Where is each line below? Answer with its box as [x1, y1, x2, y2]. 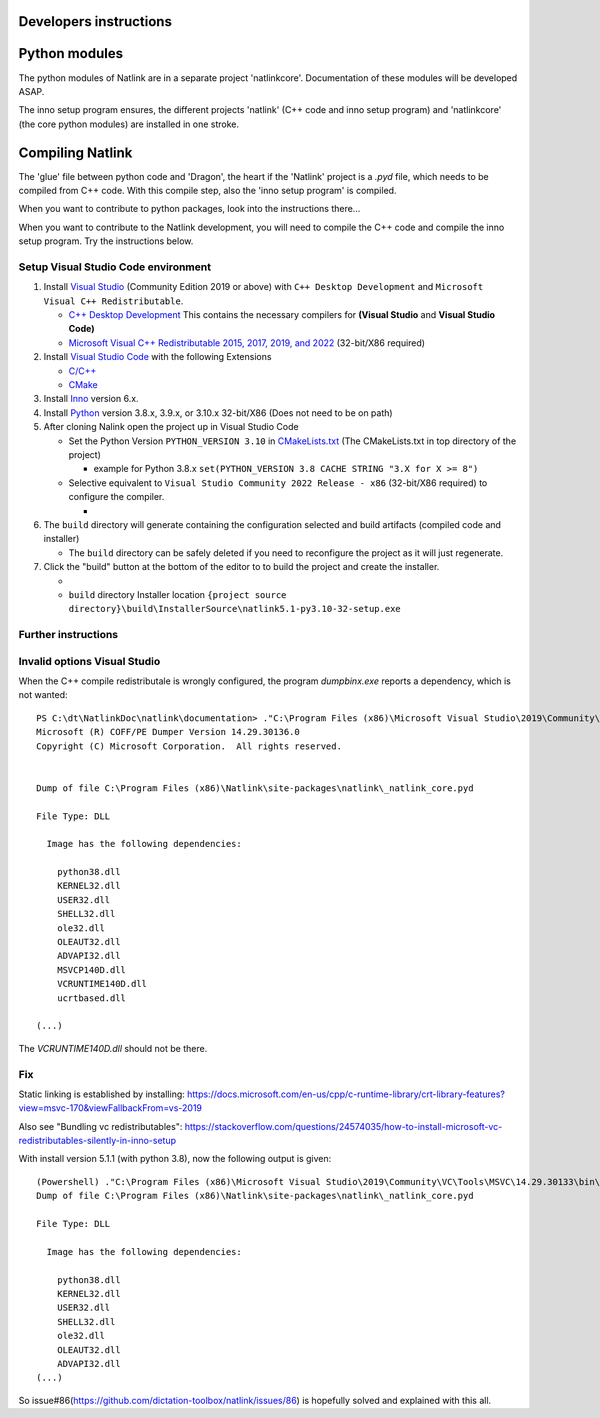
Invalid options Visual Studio [18, 654, 161, 668]
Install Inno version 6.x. [43, 393, 139, 405]
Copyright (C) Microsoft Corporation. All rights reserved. [36, 740, 342, 752]
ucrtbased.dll [56, 992, 127, 1004]
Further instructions [18, 628, 119, 642]
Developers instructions [18, 13, 172, 30]
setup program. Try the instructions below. [18, 235, 194, 247]
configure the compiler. [68, 491, 165, 503]
